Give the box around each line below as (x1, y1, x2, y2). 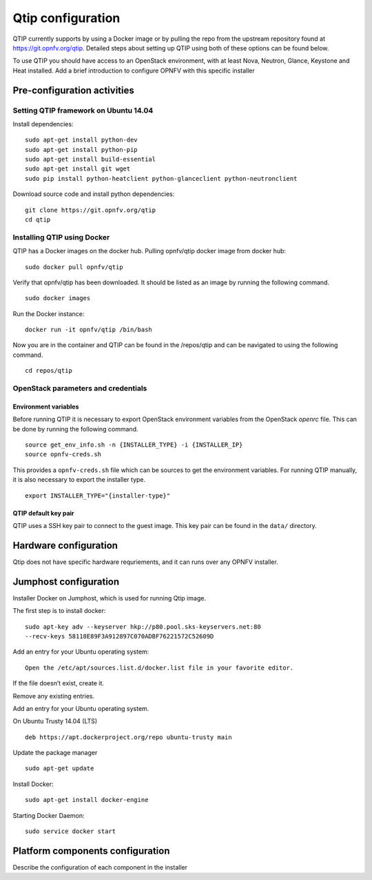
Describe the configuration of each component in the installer (12, 863, 187, 871)
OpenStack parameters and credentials (12, 384, 147, 393)
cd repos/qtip (25, 366, 72, 375)
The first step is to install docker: (12, 607, 106, 615)
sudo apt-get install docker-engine (25, 796, 149, 804)
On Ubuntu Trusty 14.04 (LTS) (12, 717, 98, 725)
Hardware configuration (12, 539, 118, 551)
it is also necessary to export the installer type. (12, 476, 146, 484)
